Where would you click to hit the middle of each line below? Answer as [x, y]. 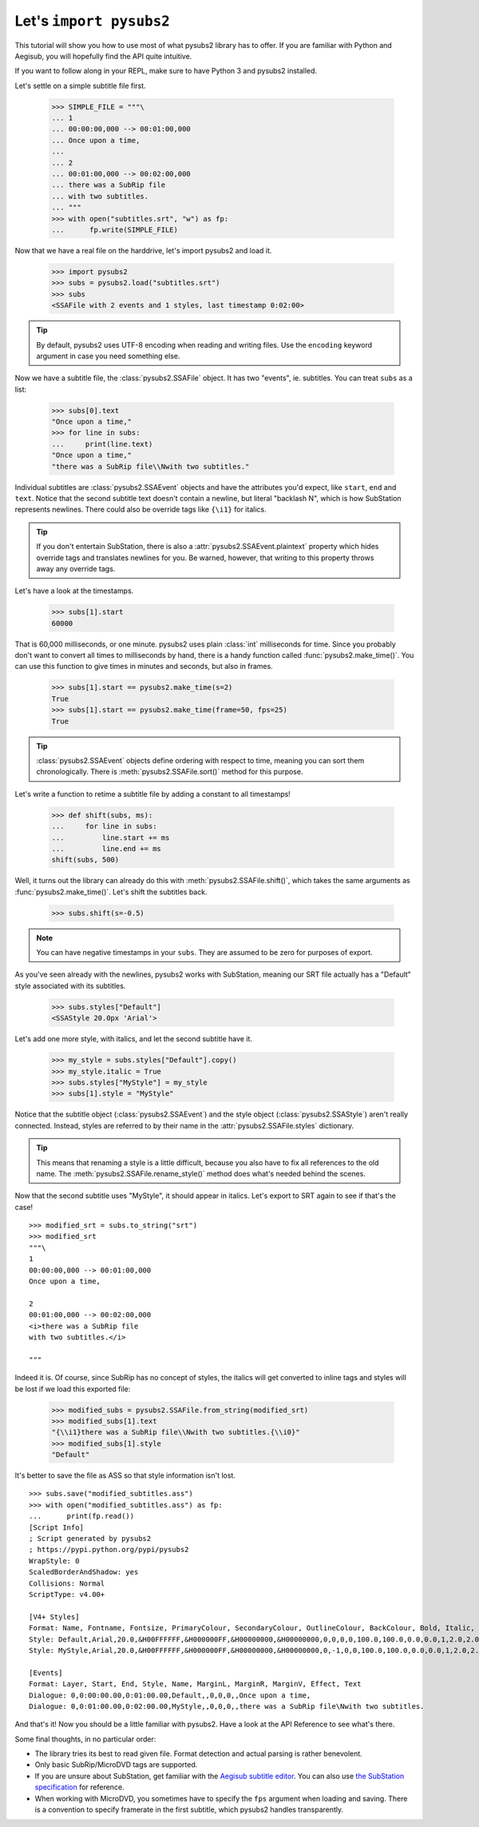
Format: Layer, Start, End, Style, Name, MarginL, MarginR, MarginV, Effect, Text [195, 1684]
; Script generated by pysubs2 [90, 1539]
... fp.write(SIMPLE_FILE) [115, 230]
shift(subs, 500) [85, 860]
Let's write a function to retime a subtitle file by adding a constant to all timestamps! [152, 794]
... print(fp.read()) [82, 1516]
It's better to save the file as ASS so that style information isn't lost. [125, 1475]
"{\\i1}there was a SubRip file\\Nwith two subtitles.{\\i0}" [176, 1432]
